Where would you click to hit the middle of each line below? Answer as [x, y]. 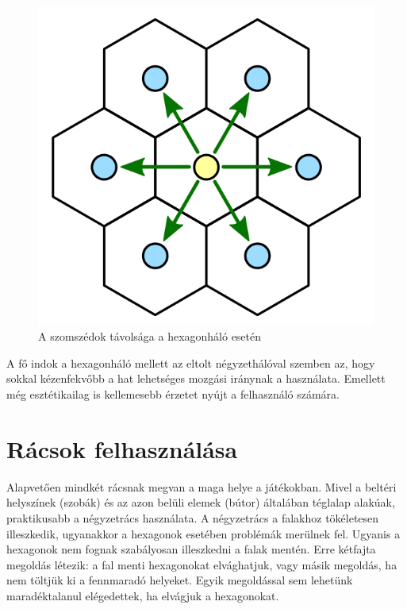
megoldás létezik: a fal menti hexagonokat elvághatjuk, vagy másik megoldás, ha [202, 564]
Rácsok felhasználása [122, 448]
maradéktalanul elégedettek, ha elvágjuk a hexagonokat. [143, 595]
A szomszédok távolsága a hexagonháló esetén [150, 336]
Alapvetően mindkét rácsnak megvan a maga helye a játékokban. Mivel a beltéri [202, 486]
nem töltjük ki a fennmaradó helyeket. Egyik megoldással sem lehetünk [180, 580]
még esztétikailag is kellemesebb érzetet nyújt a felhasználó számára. [173, 394]
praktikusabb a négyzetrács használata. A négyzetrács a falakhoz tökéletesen [193, 517]
